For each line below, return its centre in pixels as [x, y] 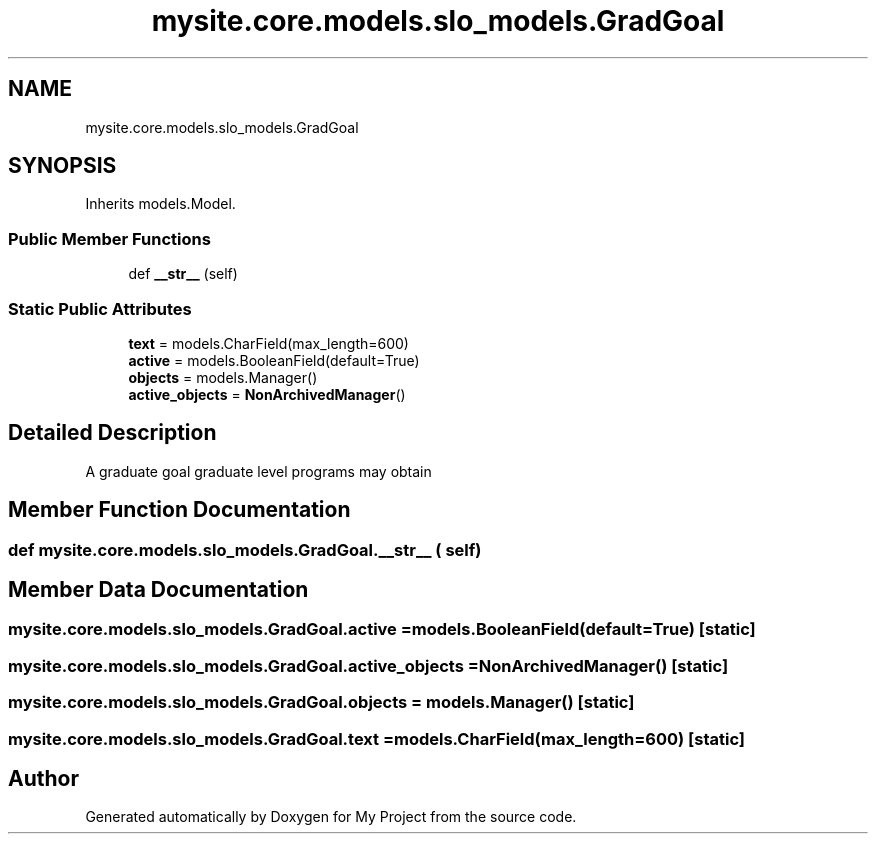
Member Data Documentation [158, 590]
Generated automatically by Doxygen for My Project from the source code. [331, 817]
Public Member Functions [109, 238]
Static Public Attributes [100, 308]
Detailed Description [112, 433]
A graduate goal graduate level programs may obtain [258, 471]
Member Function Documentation [179, 510]
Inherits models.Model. [160, 204]
